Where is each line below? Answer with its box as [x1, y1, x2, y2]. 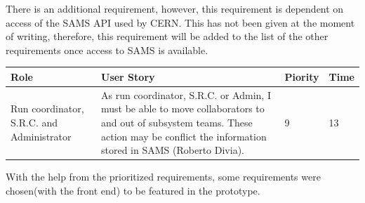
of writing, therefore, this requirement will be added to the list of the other [6, 29, 328, 44]
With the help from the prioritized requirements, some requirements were [6, 169, 321, 184]
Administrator [11, 129, 72, 143]
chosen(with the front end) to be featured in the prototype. [6, 183, 260, 197]
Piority [284, 69, 319, 84]
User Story [101, 69, 155, 84]
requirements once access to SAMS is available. [6, 42, 208, 57]
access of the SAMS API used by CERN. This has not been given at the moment [6, 15, 355, 30]
